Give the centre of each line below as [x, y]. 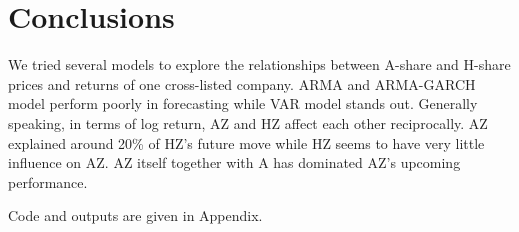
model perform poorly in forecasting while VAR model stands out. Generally [243, 103]
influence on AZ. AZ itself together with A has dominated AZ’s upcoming [234, 162]
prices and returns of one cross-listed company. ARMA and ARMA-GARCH [242, 83]
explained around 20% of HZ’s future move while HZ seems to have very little [246, 142]
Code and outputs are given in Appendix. [135, 215]
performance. [48, 181]
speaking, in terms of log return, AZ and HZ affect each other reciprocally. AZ [248, 122]
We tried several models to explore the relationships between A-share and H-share [259, 64]
